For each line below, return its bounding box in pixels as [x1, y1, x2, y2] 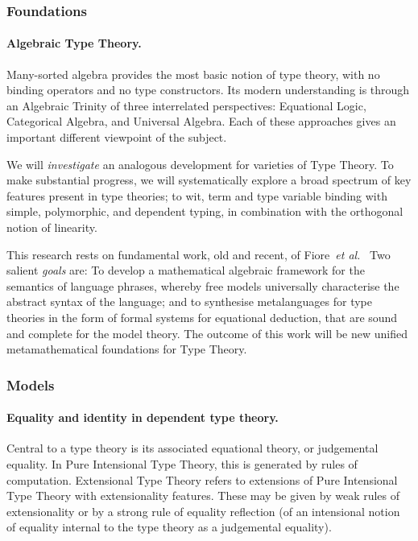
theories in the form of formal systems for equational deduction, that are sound [6, 308, 398, 325]
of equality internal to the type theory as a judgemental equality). [6, 518, 332, 535]
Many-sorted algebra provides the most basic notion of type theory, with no [6, 65, 380, 82]
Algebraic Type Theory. [6, 35, 142, 52]
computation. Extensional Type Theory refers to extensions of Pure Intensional [6, 471, 398, 488]
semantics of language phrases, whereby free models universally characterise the [6, 277, 399, 294]
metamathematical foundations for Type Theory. [6, 341, 247, 357]
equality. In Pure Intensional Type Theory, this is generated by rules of [6, 455, 358, 472]
